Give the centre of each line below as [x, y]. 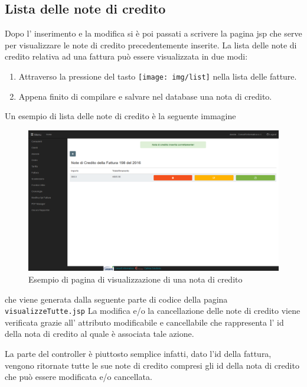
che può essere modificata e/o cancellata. [79, 377]
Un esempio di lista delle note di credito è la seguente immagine [120, 116]
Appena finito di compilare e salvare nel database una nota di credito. [145, 96]
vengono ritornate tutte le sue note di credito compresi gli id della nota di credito [152, 365]
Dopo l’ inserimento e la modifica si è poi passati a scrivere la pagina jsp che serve [153, 33]
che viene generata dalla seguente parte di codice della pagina [116, 299]
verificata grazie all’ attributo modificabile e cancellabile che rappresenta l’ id [144, 322]
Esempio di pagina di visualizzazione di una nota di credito [135, 279]
